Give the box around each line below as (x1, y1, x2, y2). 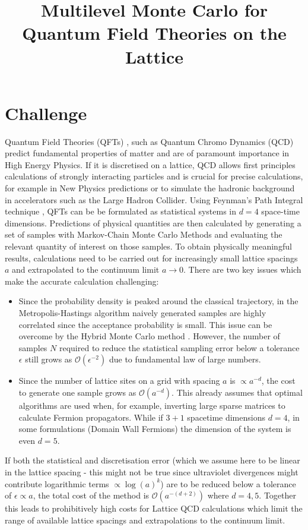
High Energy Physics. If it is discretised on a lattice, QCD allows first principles (5, 158, 296, 171)
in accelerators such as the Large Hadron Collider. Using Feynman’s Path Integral (5, 193, 303, 206)
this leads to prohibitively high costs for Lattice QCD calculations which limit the (5, 502, 303, 515)
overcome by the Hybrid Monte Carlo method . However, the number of (18, 330, 280, 342)
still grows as (25, 353, 72, 365)
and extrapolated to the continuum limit (12, 263, 160, 276)
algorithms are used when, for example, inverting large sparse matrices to (18, 399, 285, 411)
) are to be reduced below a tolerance (160, 477, 296, 490)
